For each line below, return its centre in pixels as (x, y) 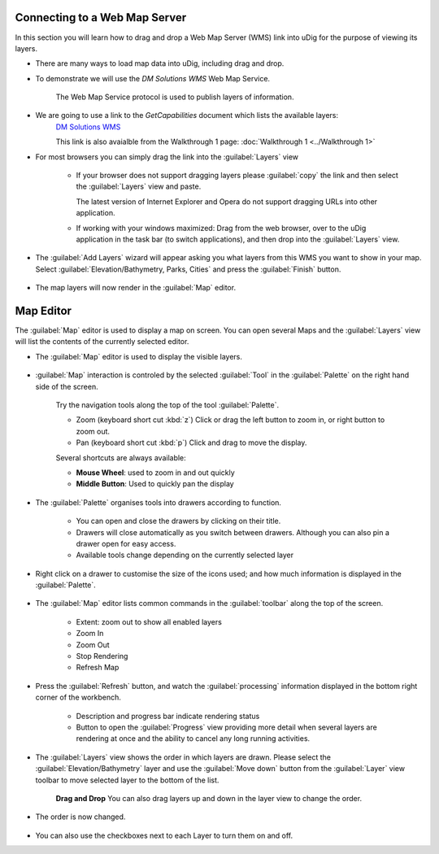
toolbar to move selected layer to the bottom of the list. (127, 780)
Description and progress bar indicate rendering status (168, 716)
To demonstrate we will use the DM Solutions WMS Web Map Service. (153, 78)
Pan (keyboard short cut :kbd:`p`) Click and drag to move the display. (191, 442)
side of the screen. (67, 386)
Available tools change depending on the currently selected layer (185, 555)
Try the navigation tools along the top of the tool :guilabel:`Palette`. (167, 405)
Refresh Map (98, 668)
